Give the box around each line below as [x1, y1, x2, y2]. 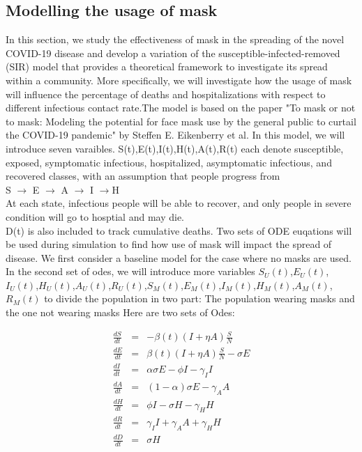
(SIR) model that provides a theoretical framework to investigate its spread [6, 59, 328, 74]
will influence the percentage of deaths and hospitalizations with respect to [6, 86, 326, 101]
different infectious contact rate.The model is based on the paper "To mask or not [6, 100, 356, 115]
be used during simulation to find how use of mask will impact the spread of [6, 237, 332, 251]
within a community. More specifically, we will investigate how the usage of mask [6, 72, 352, 87]
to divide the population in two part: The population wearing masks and [44, 291, 355, 306]
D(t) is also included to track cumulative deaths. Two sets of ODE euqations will [6, 223, 352, 237]
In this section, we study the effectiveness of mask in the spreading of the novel [6, 32, 345, 47]
